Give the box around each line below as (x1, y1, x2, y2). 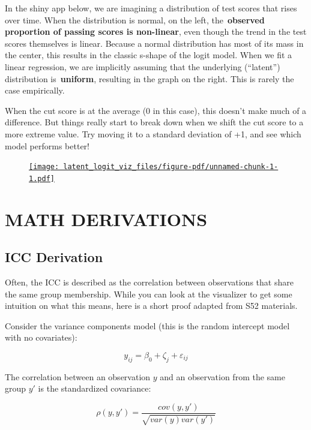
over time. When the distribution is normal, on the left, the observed (5, 13, 265, 26)
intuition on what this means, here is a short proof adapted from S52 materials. (5, 299, 298, 312)
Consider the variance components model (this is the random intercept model (5, 319, 290, 332)
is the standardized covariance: (38, 382, 151, 395)
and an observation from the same (160, 370, 285, 383)
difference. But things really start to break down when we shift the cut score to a (5, 116, 304, 128)
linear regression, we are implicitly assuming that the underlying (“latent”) (5, 60, 280, 73)
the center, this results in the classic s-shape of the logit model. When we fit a (5, 49, 292, 61)
